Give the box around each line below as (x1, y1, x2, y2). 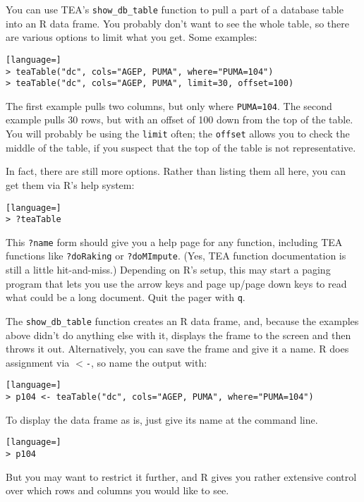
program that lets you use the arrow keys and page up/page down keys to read (6, 276, 347, 290)
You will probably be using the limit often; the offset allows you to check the (6, 126, 350, 141)
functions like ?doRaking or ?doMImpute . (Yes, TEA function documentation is (6, 248, 346, 263)
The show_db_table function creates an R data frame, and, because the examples (6, 313, 359, 328)
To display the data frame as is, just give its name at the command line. (6, 412, 318, 427)
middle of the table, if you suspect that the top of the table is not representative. (6, 140, 356, 154)
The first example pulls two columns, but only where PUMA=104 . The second (6, 98, 332, 113)
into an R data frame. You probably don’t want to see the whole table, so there (6, 16, 349, 30)
